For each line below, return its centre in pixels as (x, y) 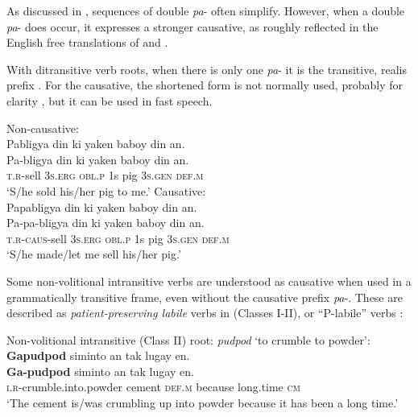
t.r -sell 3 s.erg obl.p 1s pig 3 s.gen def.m (105, 175)
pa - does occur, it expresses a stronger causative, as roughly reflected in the (192, 26)
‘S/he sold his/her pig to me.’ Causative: (106, 190)
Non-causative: (43, 128)
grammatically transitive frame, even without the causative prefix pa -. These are (205, 297)
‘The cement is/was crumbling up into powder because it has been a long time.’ (203, 403)
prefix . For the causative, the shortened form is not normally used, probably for (205, 85)
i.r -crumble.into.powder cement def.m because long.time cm (153, 387)
